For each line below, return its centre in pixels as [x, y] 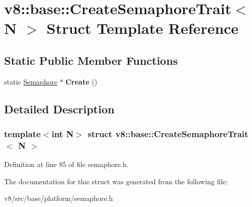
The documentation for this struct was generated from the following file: [116, 181]
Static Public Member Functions [91, 60]
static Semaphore [31, 81]
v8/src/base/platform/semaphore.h [59, 198]
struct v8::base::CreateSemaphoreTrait [168, 134]
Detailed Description [59, 109]
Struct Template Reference [142, 28]
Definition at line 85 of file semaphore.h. [67, 164]
